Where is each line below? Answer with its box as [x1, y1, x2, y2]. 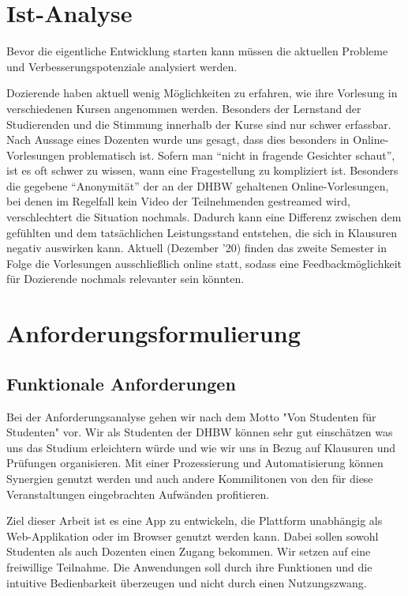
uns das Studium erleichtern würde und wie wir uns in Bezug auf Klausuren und [6, 439, 396, 455]
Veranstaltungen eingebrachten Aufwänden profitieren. [6, 485, 270, 502]
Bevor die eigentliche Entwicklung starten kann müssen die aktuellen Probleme [6, 43, 388, 59]
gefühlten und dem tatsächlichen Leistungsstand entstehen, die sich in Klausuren [6, 224, 398, 240]
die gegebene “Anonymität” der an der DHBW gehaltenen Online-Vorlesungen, [6, 177, 389, 194]
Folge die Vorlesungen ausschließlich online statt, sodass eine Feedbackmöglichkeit [6, 255, 402, 271]
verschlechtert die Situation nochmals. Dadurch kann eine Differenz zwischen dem [6, 209, 402, 225]
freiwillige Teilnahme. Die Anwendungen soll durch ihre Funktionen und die [6, 558, 372, 575]
